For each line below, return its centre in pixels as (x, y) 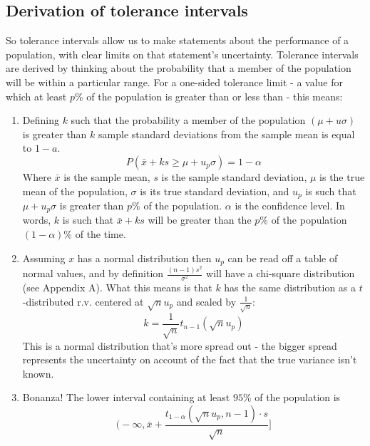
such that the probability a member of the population (188, 120)
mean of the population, (75, 191)
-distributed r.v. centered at (83, 301)
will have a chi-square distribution (281, 273)
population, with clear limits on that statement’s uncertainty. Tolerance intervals (182, 54)
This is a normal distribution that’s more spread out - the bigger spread (180, 345)
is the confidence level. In (290, 205)
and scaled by (206, 301)
